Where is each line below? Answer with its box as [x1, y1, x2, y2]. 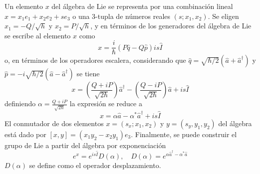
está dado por [4, 129, 46, 139]
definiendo [4, 98, 36, 109]
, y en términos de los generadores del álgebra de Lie [90, 20, 252, 31]
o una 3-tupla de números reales [72, 10, 171, 21]
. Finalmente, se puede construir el [131, 129, 237, 139]
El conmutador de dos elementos [4, 118, 104, 128]
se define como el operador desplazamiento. [29, 160, 161, 170]
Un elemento [4, 1, 43, 11]
